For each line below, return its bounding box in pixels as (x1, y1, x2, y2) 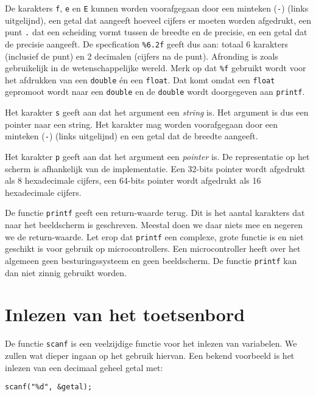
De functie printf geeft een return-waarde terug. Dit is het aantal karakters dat (5, 206, 305, 219)
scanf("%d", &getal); (5, 383, 93, 392)
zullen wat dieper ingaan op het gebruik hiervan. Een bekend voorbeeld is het (5, 349, 295, 361)
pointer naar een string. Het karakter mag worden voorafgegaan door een (5, 117, 278, 130)
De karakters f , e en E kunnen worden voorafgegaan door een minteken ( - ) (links (5, 2, 309, 14)
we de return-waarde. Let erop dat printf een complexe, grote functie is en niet (5, 230, 304, 243)
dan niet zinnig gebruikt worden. (5, 266, 127, 279)
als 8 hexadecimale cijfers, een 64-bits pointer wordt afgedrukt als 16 (5, 174, 261, 187)
